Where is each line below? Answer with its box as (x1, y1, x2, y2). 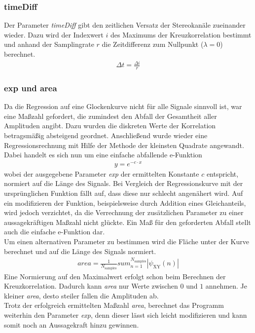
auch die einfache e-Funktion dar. (4, 226, 105, 237)
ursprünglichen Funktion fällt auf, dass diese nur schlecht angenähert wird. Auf (4, 188, 243, 198)
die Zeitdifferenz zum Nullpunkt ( (102, 39, 204, 49)
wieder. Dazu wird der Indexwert (4, 29, 104, 39)
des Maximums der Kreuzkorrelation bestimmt (110, 29, 252, 39)
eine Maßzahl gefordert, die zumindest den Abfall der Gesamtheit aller (4, 111, 217, 121)
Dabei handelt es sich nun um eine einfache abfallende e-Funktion (4, 149, 202, 160)
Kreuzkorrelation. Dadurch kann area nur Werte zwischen (4, 281, 178, 291)
